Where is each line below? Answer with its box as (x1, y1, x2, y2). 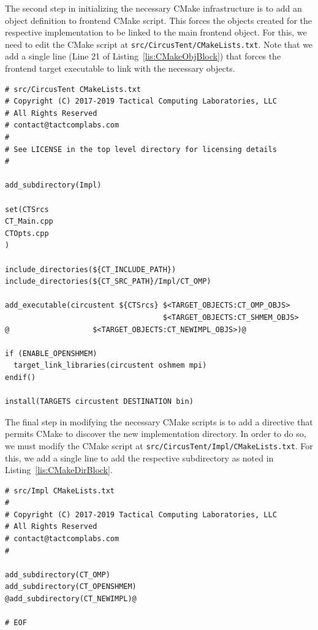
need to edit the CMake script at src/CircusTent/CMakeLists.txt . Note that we (5, 37, 313, 50)
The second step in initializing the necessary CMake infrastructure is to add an (5, 2, 302, 14)
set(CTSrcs (5, 205, 49, 214)
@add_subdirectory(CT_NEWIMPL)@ (5, 594, 137, 604)
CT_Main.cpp (5, 217, 53, 226)
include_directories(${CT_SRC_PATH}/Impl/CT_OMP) (5, 277, 211, 286)
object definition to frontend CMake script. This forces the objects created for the (5, 13, 312, 26)
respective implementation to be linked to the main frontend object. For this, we (5, 26, 307, 39)
